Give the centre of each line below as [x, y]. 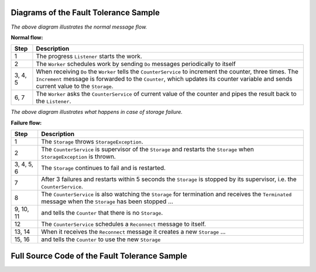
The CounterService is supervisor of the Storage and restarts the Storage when [147, 149]
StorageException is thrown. [79, 156]
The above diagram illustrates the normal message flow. [79, 27]
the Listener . [54, 101]
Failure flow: [26, 123]
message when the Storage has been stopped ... [107, 201]
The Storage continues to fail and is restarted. [104, 168]
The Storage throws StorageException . [92, 142]
